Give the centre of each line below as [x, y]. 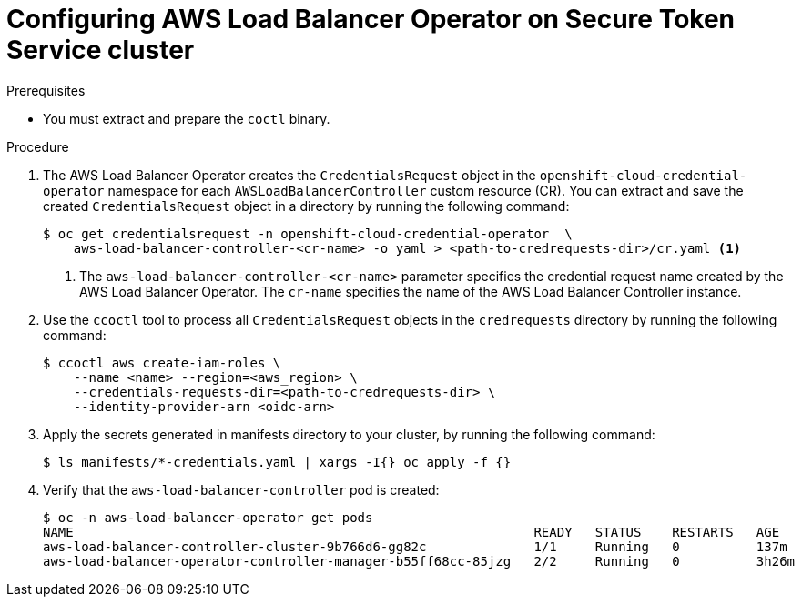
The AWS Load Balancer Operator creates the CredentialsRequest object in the [289, 175]
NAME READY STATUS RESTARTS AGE [411, 532]
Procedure [38, 146]
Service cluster [101, 50]
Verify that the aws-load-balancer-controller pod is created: [241, 489]
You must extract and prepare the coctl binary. [187, 118]
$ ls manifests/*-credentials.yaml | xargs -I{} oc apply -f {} [277, 462]
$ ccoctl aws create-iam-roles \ [162, 362]
